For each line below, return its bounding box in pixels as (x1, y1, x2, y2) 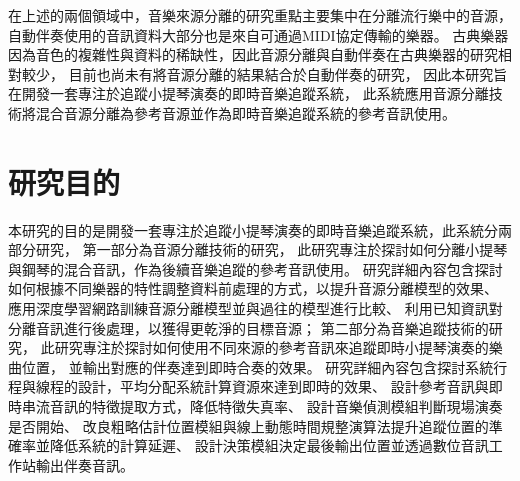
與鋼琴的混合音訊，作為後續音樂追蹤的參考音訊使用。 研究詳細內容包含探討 (8, 258, 503, 279)
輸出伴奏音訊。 (35, 454, 134, 475)
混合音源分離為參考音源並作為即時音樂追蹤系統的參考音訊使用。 (35, 102, 456, 123)
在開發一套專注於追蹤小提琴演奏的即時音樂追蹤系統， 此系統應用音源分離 (8, 83, 489, 104)
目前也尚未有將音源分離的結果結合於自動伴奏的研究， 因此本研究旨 (68, 63, 508, 84)
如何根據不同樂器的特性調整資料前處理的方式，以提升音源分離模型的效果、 (8, 278, 498, 299)
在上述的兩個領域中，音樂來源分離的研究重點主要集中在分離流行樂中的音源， (8, 5, 512, 25)
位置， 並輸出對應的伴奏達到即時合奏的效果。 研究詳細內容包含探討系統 (21, 356, 494, 377)
